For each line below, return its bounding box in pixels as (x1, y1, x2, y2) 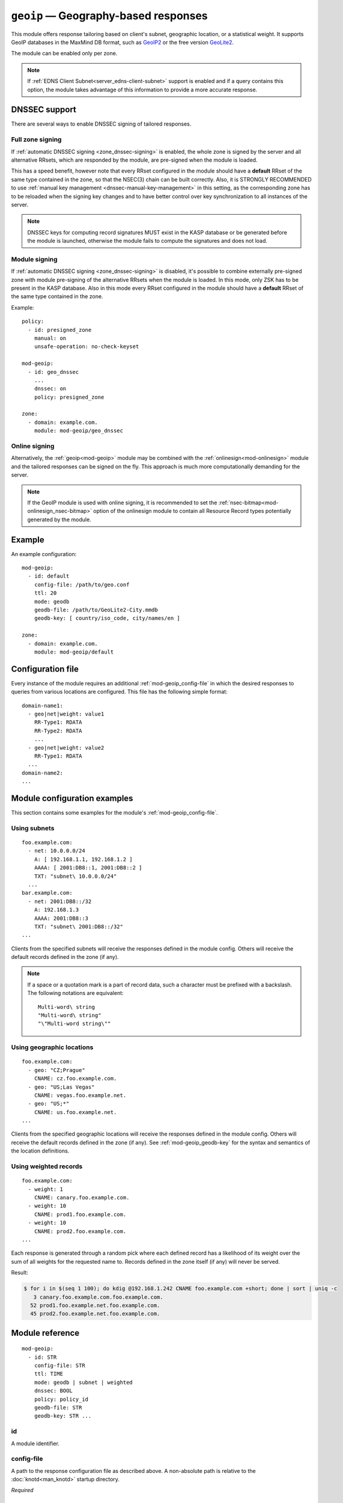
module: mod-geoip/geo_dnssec (34, 427, 123, 434)
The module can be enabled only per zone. (11, 50, 118, 57)
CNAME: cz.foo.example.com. (34, 1075, 117, 1082)
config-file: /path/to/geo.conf (34, 581, 130, 588)
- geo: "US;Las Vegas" (28, 1083, 95, 1091)
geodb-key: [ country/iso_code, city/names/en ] (34, 615, 180, 622)
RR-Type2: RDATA (34, 727, 82, 734)
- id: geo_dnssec (28, 369, 79, 375)
